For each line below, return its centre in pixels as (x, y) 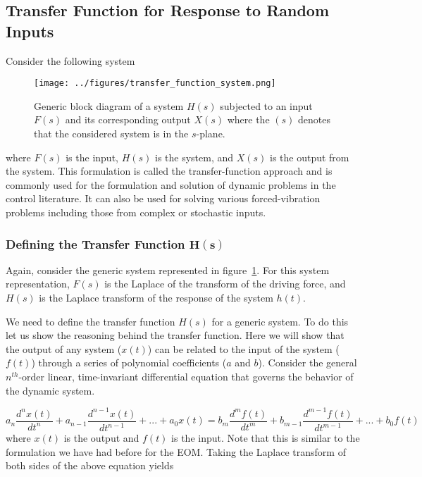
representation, (38, 284)
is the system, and (194, 157)
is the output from (310, 157)
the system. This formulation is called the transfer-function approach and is (169, 171)
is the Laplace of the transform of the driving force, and (225, 284)
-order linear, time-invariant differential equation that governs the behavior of (186, 376)
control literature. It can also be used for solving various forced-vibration (163, 198)
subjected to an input (266, 105)
